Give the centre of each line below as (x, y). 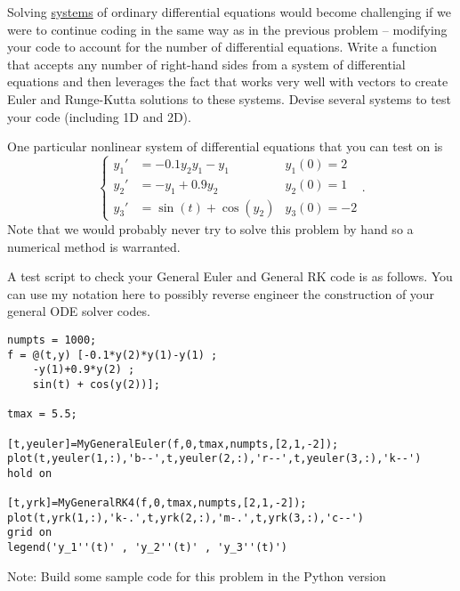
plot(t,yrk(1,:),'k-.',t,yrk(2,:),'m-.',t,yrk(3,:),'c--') (186, 518)
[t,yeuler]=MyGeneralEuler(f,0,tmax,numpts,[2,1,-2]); (173, 444)
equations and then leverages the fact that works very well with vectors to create (228, 81)
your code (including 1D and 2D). (99, 116)
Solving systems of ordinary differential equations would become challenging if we (229, 12)
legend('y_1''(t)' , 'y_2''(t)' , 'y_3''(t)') (147, 548)
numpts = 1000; (52, 340)
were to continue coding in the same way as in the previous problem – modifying (227, 29)
